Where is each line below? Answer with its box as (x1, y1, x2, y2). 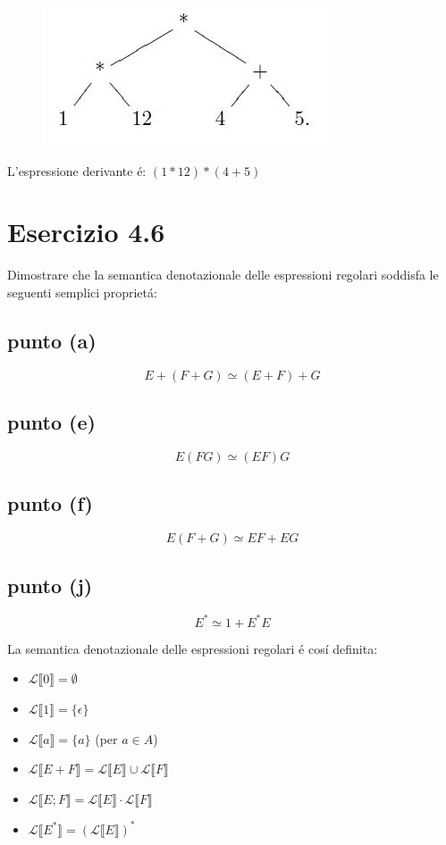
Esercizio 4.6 (7, 213, 165, 250)
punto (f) (7, 489, 93, 517)
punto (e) (7, 408, 96, 436)
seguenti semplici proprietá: (7, 282, 157, 301)
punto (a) (7, 326, 97, 354)
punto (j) (7, 571, 93, 598)
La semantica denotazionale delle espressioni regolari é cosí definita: (7, 639, 378, 657)
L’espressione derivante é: (7, 161, 147, 180)
